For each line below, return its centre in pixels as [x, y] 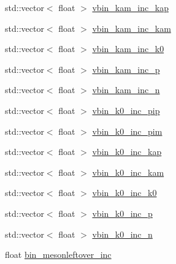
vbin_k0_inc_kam [128, 172]
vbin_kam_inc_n [126, 90]
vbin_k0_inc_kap [127, 152]
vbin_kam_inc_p [126, 69]
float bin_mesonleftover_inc [58, 255]
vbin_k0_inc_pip [126, 110]
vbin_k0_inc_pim [127, 131]
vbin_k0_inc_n [122, 234]
